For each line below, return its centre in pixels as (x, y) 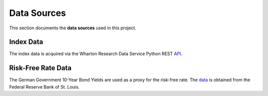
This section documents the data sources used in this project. (73, 28)
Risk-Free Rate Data (40, 68)
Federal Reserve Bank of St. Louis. (44, 87)
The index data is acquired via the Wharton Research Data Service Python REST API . (96, 54)
